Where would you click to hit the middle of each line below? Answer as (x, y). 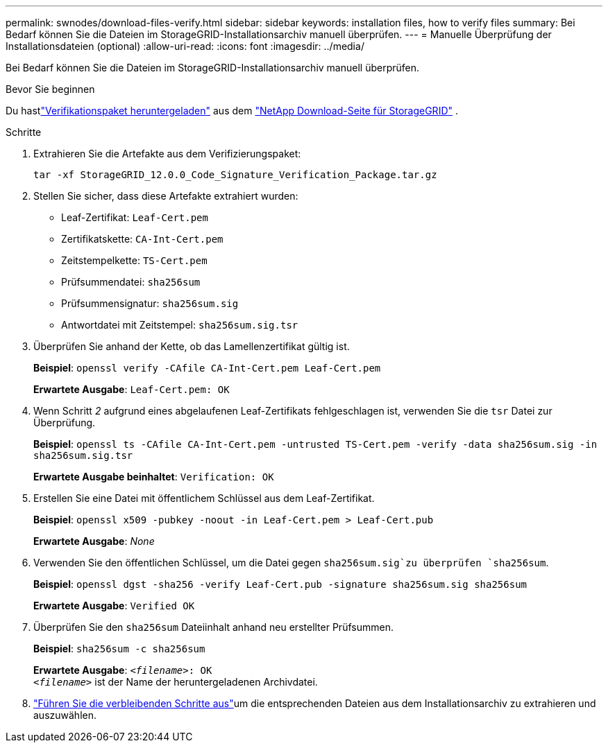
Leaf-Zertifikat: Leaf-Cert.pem (135, 217)
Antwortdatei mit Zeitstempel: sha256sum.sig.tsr (180, 325)
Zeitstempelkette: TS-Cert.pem (134, 260)
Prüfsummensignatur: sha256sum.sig (150, 303)
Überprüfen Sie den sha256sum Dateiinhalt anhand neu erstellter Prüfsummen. (213, 627)
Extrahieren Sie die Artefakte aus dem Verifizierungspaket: (167, 154)
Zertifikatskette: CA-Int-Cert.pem (142, 239)
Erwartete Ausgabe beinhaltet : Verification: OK (154, 477)
